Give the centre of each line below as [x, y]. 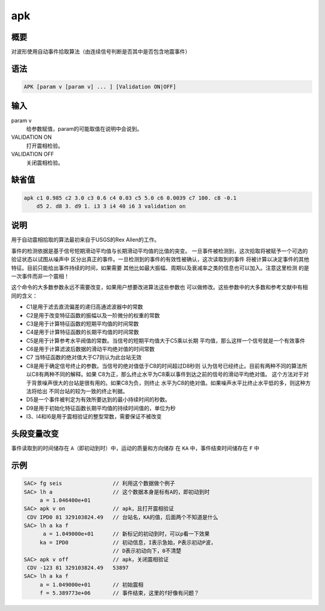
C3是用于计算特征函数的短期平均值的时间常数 [82, 323]
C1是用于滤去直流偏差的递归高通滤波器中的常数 [85, 307]
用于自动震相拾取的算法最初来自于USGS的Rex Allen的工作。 [85, 240]
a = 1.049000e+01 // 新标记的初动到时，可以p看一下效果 [126, 534]
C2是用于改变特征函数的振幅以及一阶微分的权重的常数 [93, 315]
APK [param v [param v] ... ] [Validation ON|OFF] [100, 87]
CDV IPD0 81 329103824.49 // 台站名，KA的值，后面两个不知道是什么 [123, 517]
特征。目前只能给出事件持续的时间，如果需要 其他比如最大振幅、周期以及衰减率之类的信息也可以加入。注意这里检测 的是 [160, 268]
